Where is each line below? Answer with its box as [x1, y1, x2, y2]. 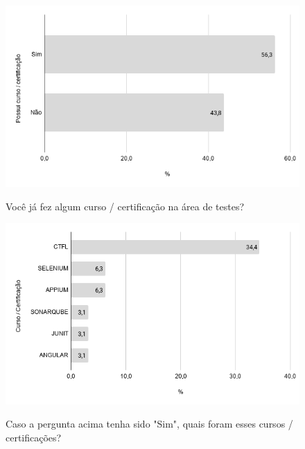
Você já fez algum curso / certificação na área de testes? [6, 199, 245, 213]
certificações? [6, 430, 62, 444]
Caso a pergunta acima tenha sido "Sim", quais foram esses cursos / [6, 416, 293, 431]
